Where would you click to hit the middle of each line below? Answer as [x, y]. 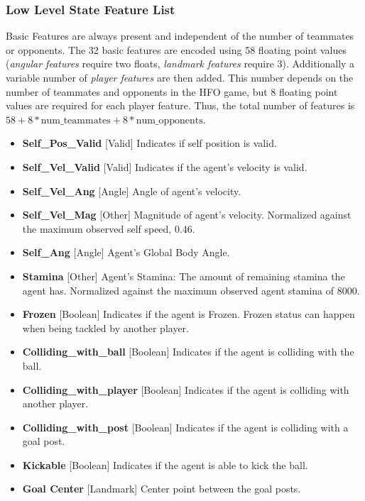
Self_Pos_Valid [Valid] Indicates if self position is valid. [149, 143]
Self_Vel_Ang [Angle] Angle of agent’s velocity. [132, 191]
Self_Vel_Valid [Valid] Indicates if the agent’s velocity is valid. [165, 166]
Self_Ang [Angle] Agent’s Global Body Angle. [126, 252]
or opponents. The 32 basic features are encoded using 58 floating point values [176, 49]
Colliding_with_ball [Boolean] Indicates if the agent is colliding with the [188, 352]
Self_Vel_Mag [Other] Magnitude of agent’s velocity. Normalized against [187, 215]
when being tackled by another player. [106, 327]
